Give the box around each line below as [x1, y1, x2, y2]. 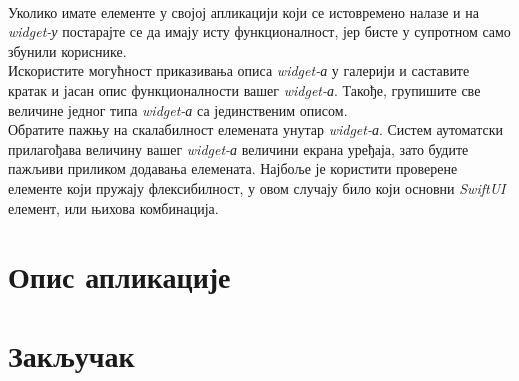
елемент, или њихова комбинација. [8, 197, 219, 218]
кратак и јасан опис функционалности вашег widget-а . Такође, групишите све [8, 79, 481, 100]
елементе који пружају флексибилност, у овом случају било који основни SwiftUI [8, 177, 506, 198]
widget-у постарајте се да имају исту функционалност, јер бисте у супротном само [8, 21, 511, 42]
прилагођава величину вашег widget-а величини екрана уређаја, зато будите [8, 138, 469, 159]
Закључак [8, 334, 135, 375]
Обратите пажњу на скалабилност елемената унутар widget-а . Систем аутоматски [8, 119, 503, 140]
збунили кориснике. [8, 40, 127, 61]
